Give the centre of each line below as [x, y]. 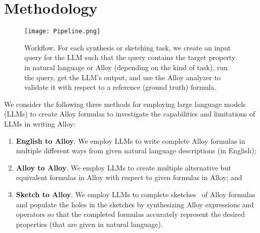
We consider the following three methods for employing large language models [125, 104]
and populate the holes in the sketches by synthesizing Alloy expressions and [135, 204]
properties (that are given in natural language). [89, 224]
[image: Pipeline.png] [62, 32]
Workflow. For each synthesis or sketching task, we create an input [128, 47]
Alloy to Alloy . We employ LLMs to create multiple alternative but [123, 167]
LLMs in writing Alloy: [40, 123]
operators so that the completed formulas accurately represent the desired [130, 214]
